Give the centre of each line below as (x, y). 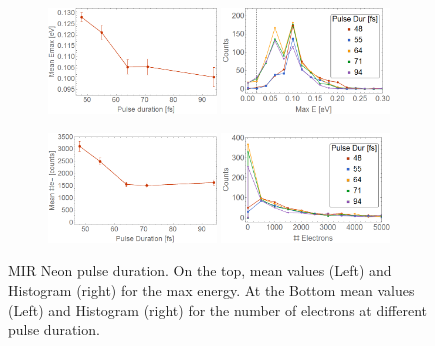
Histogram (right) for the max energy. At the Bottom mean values (211, 290)
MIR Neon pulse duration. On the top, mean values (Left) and (200, 270)
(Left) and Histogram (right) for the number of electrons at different (218, 309)
